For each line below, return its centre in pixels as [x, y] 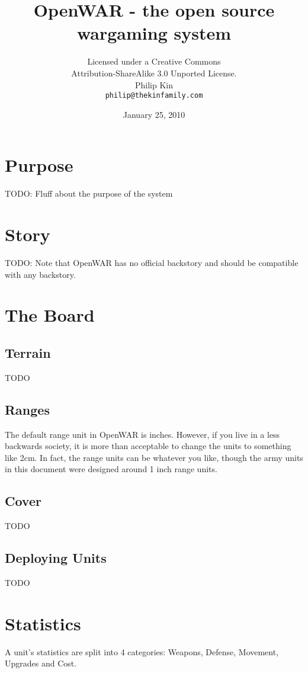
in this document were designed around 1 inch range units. [111, 469]
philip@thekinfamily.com [154, 96]
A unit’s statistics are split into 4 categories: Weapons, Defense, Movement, [142, 651]
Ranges [27, 409]
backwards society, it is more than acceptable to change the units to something [148, 446]
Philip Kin [154, 84]
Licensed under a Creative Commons [154, 61]
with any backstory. [40, 274]
